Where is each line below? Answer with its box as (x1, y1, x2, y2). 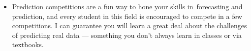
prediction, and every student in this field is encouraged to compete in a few (12, 11, 242, 21)
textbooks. (12, 39, 44, 50)
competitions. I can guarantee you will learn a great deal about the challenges (12, 20, 247, 31)
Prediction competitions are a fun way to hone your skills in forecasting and (12, 1, 243, 11)
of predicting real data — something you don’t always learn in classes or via (12, 30, 242, 40)
